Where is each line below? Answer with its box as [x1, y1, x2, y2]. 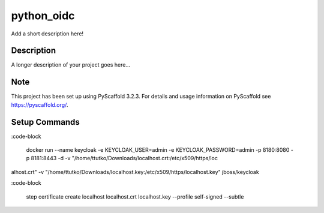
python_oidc [11, 9, 75, 22]
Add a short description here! [11, 30, 84, 37]
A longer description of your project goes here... [11, 61, 130, 68]
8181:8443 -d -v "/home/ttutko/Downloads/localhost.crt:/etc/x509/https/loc [31, 155, 218, 162]
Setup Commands [11, 117, 80, 127]
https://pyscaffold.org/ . [11, 101, 68, 108]
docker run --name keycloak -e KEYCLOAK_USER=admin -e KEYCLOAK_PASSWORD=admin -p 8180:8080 [26, 146, 290, 154]
